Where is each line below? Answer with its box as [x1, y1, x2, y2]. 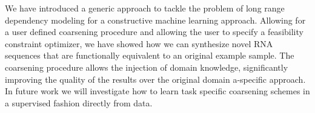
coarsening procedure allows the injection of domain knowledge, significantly [5, 60, 288, 73]
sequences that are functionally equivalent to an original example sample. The [5, 49, 294, 62]
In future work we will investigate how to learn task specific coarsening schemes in [5, 85, 310, 97]
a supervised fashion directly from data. [5, 96, 153, 109]
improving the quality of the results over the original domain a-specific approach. [5, 73, 306, 85]
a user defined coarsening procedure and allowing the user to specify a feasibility [5, 25, 303, 38]
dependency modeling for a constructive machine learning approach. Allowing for [5, 13, 306, 26]
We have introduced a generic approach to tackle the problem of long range [5, 2, 285, 14]
